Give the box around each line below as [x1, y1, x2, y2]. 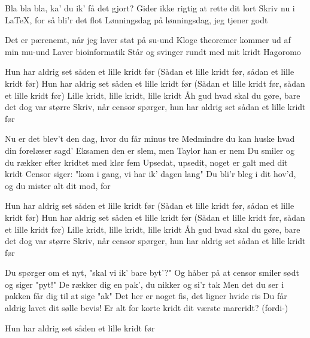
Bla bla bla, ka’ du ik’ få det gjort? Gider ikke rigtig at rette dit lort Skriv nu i [5, 2, 295, 14]
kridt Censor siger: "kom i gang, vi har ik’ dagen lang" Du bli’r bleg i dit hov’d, [5, 168, 296, 180]
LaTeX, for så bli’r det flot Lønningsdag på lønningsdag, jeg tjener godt [5, 13, 268, 26]
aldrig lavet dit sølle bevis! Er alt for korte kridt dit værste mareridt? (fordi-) [5, 302, 288, 314]
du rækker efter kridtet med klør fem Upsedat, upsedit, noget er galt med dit [5, 156, 288, 168]
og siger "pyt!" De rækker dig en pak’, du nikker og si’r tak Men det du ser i [5, 278, 284, 290]
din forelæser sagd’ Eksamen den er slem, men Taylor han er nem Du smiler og [5, 144, 294, 156]
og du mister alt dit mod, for [5, 179, 111, 191]
